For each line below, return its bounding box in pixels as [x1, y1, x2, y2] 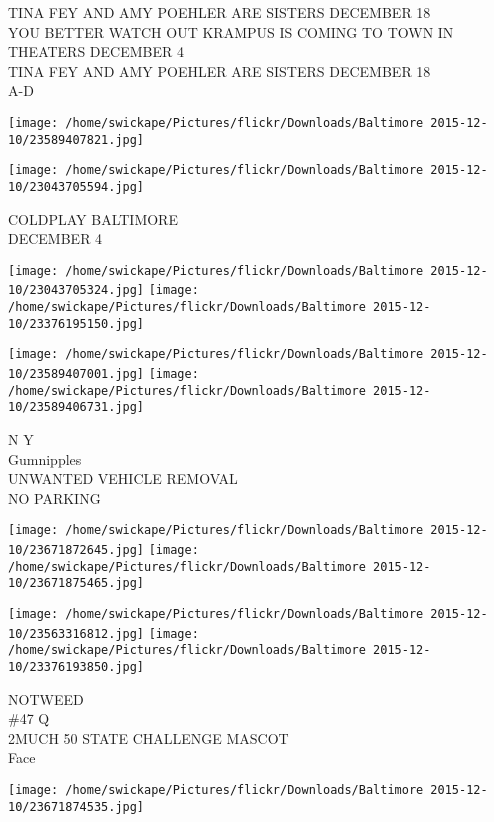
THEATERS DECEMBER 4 [8, 41, 184, 62]
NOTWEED [8, 688, 84, 709]
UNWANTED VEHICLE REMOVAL [8, 468, 238, 489]
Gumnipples [8, 448, 82, 469]
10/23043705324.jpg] [8, 283, 145, 298]
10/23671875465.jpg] [8, 576, 145, 591]
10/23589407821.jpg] [8, 132, 145, 147]
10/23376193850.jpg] [8, 660, 145, 674]
